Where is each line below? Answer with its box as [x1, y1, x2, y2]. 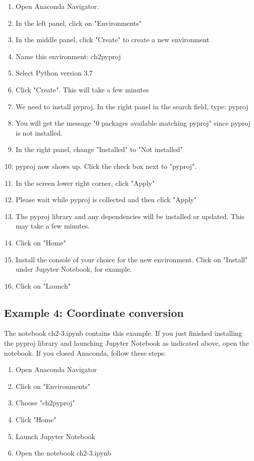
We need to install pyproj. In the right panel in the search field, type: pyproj [15, 101, 249, 111]
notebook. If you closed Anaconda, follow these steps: [4, 347, 166, 358]
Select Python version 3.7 [15, 68, 93, 78]
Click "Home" [15, 414, 56, 425]
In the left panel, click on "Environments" [15, 17, 142, 28]
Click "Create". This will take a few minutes [15, 84, 149, 94]
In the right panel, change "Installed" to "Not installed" [15, 144, 183, 154]
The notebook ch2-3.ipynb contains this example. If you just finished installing [4, 328, 243, 338]
